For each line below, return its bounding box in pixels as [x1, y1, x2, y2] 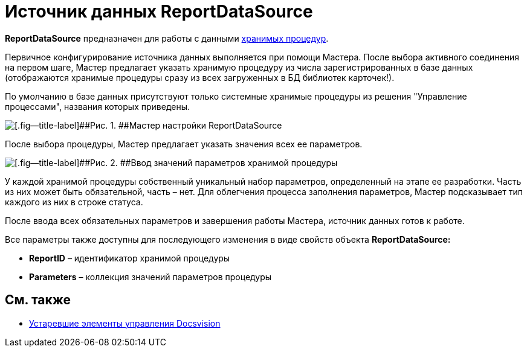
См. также [5, 292, 71, 308]
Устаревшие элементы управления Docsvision [29, 318, 221, 328]
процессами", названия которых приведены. [5, 101, 190, 112]
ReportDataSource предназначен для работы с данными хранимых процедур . [5, 33, 329, 43]
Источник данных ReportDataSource [5, 1, 313, 22]
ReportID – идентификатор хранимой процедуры [29, 252, 230, 263]
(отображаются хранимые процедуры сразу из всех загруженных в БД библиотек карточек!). [5, 72, 395, 83]
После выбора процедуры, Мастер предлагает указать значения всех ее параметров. [5, 138, 363, 149]
